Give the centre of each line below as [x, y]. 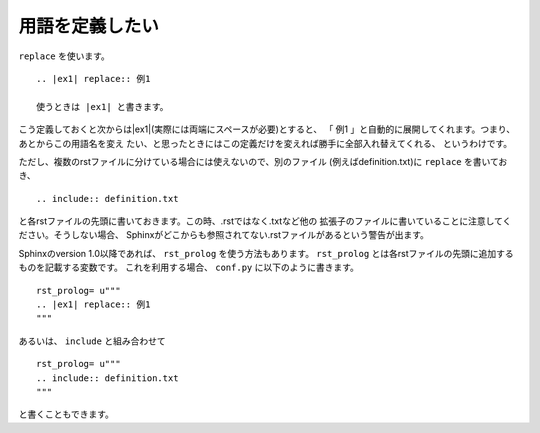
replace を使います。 [64, 56]
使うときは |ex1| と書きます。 [102, 106]
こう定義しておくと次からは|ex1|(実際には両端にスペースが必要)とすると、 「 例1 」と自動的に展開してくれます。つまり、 [266, 129]
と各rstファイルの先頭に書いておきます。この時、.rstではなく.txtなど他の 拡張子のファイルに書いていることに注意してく [265, 221]
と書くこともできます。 [66, 414]
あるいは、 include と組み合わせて [92, 341]
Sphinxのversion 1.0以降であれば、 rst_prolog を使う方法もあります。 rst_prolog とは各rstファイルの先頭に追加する [266, 253]
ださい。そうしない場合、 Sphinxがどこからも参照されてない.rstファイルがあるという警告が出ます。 [224, 235]
